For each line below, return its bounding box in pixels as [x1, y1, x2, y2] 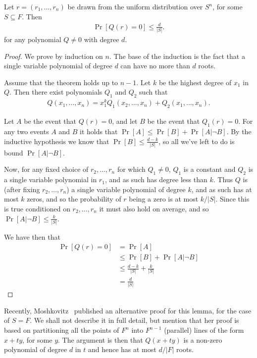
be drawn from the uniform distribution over [67, 1, 203, 11]
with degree [84, 34, 119, 45]
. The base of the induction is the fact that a [109, 51, 245, 61]
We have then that [4, 231, 60, 242]
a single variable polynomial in [4, 174, 97, 185]
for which [117, 164, 146, 174]
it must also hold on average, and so [99, 204, 209, 213]
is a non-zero [183, 334, 222, 345]
